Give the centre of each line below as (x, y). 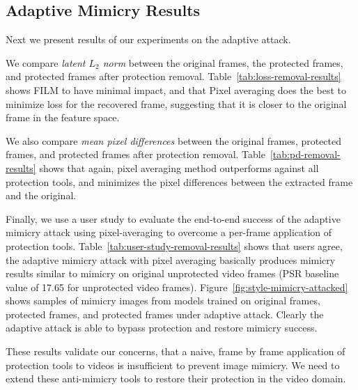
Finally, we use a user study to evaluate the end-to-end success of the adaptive (173, 218)
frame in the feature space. (63, 117)
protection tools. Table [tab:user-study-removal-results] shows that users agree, (174, 245)
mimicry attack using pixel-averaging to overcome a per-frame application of (169, 232)
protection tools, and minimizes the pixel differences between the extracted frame (179, 181)
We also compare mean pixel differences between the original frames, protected (174, 140)
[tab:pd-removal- (305, 154)
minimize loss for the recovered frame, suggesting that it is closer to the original (176, 103)
